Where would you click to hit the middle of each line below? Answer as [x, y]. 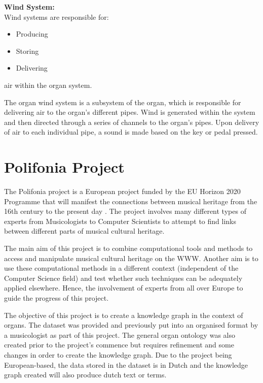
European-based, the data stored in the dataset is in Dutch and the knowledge [126, 364]
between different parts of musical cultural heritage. [84, 231]
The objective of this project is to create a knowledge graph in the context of [124, 315]
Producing [32, 34]
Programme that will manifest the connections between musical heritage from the [131, 201]
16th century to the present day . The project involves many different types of [125, 211]
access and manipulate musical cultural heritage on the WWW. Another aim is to [131, 258]
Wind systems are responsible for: [57, 17]
